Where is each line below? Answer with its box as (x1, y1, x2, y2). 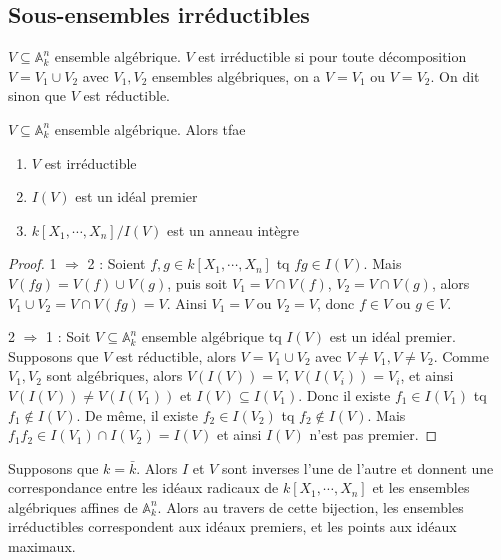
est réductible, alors (115, 345, 236, 366)
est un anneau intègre (167, 219, 300, 240)
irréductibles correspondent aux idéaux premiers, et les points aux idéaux (8, 516, 457, 537)
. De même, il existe (76, 404, 199, 425)
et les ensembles (372, 477, 470, 498)
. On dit (430, 65, 480, 86)
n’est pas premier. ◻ (309, 424, 438, 445)
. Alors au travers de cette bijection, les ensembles (157, 496, 464, 517)
